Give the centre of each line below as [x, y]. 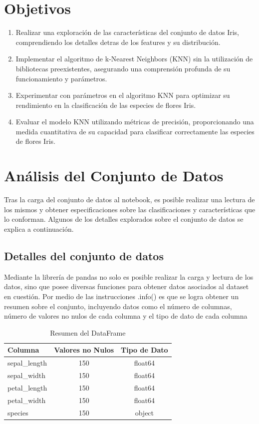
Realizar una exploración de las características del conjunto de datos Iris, [127, 32]
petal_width [27, 400]
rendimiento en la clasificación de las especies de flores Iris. [106, 105]
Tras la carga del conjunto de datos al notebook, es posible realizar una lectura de [129, 200]
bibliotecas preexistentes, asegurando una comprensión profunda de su [123, 68]
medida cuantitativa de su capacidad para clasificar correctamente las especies [135, 131]
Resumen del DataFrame [88, 332]
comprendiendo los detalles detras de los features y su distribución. [118, 42]
